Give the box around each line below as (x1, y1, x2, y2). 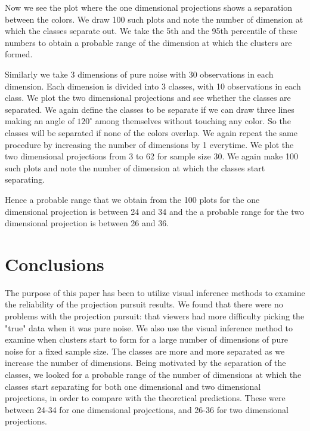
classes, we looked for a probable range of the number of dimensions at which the (5, 368, 302, 380)
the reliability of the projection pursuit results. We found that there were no (5, 298, 283, 310)
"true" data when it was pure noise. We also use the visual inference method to (5, 321, 293, 334)
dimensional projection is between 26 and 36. (5, 217, 169, 229)
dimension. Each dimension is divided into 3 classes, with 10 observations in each (5, 79, 301, 92)
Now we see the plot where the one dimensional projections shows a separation (5, 1, 292, 13)
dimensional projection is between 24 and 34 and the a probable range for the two (5, 205, 304, 217)
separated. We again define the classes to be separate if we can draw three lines (5, 103, 294, 115)
